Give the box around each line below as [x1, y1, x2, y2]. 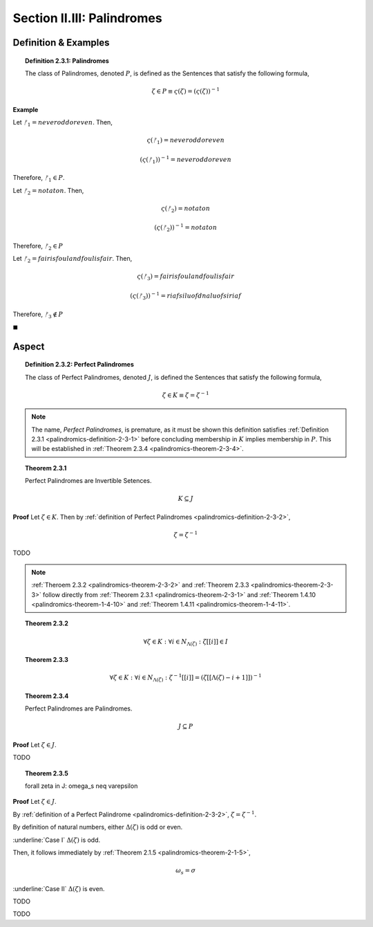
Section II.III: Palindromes [12, 10, 162, 26]
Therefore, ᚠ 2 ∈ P [12, 241, 64, 252]
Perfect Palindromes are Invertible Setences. [25, 477, 152, 485]
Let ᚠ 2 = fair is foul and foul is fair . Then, [12, 255, 133, 264]
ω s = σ [175, 867, 196, 876]
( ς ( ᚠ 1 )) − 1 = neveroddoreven [140, 154, 231, 165]
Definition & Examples [12, 37, 110, 48]
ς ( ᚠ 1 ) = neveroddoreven [146, 136, 224, 145]
